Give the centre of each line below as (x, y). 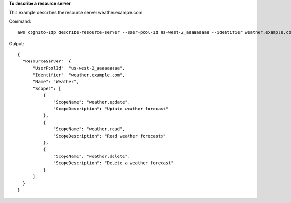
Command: (20, 21)
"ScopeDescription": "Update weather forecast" (111, 109)
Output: (16, 43)
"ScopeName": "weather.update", (92, 102)
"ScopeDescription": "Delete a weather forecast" (114, 163)
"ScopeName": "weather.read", (89, 129)
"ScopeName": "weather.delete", (92, 156)
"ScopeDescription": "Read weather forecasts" (110, 136)
